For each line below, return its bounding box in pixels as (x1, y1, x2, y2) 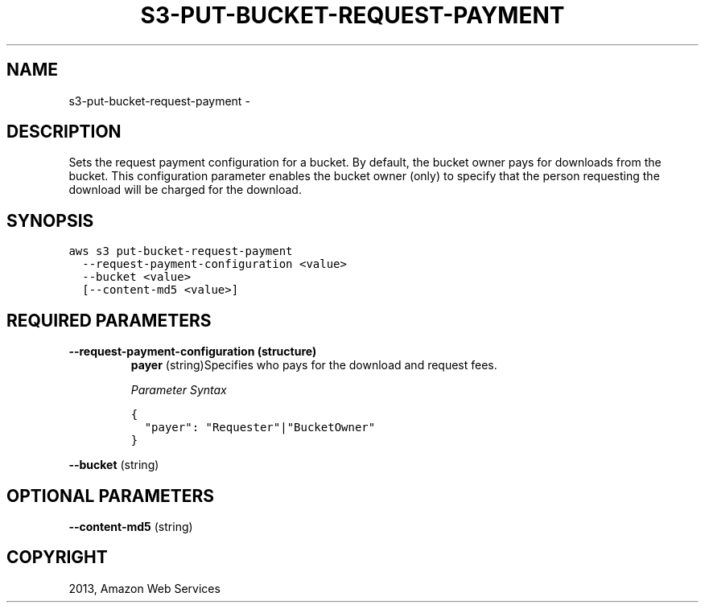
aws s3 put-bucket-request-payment (68, 245, 293, 258)
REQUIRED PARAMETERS (6, 310, 212, 331)
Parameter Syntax (130, 383, 227, 397)
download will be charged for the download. (68, 183, 302, 197)
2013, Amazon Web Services (68, 581, 221, 595)
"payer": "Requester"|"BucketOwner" (144, 421, 376, 434)
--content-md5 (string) (68, 519, 193, 533)
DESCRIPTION (6, 121, 122, 142)
